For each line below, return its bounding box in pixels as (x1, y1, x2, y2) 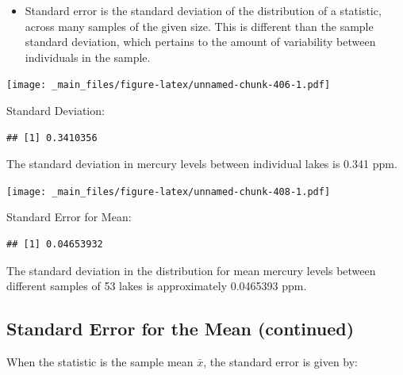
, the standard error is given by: (203, 354, 359, 370)
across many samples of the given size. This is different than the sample (25, 17, 374, 34)
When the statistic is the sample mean (6, 354, 194, 370)
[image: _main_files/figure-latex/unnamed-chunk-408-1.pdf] (6, 186, 331, 197)
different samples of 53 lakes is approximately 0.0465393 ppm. (6, 277, 307, 294)
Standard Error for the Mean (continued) (6, 316, 355, 341)
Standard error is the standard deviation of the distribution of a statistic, (25, 2, 382, 18)
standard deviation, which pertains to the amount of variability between (25, 33, 376, 50)
